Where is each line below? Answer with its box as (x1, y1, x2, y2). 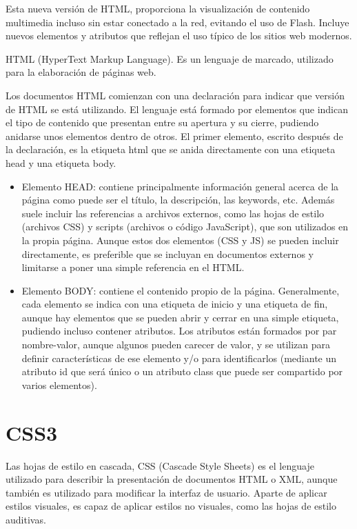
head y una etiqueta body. (6, 155, 116, 170)
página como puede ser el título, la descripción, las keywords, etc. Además (21, 192, 335, 207)
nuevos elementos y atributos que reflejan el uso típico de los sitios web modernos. (6, 28, 352, 43)
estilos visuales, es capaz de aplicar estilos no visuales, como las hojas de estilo (6, 499, 336, 513)
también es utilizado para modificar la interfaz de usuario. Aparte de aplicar (6, 485, 327, 499)
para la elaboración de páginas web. (6, 65, 156, 79)
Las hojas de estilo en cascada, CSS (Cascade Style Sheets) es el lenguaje (6, 458, 314, 472)
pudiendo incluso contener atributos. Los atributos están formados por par (21, 323, 337, 338)
